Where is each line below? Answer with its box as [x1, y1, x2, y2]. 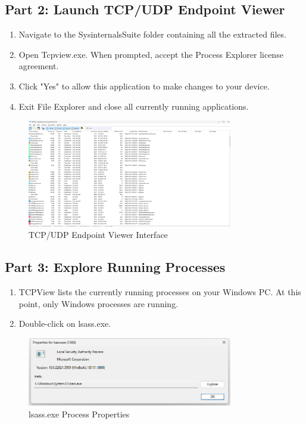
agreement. [18, 60, 59, 72]
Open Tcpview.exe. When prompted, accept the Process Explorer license [18, 48, 283, 60]
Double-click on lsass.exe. [18, 317, 111, 330]
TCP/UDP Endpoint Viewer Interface [29, 228, 168, 241]
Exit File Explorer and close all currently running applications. [18, 100, 249, 112]
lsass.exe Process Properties [29, 407, 130, 420]
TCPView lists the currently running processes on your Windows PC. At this [18, 286, 301, 298]
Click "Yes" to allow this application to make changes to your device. [18, 79, 270, 92]
